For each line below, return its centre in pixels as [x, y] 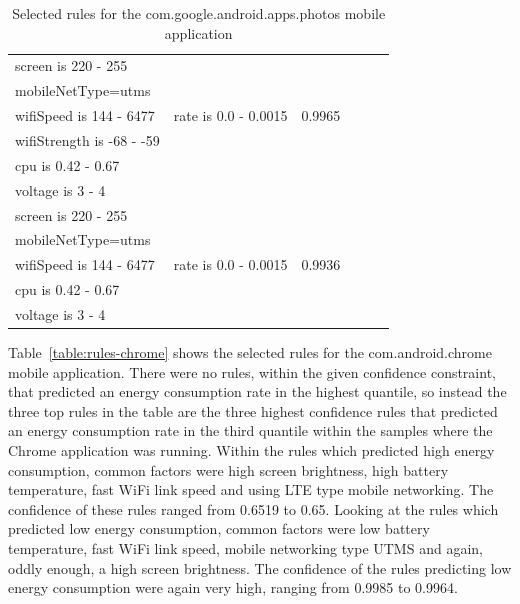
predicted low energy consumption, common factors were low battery [219, 528]
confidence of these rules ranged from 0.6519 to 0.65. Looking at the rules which [253, 508]
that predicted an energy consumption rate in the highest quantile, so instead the [257, 391]
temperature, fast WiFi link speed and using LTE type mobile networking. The [251, 489]
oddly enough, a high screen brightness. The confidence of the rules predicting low [260, 567]
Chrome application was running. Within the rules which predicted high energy [251, 449]
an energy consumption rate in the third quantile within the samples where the [250, 430]
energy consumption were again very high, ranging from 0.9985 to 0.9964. [233, 587]
